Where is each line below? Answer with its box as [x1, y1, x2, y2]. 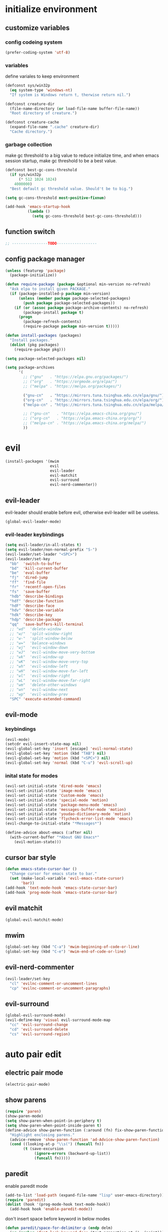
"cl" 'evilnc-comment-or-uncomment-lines [9, 981, 97, 986]
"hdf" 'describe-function [9, 598, 64, 603]
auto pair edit [5, 1049, 61, 1060]
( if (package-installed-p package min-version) [9, 291, 111, 296]
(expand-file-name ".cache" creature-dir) [9, 125, 99, 130]
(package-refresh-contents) [23, 319, 81, 325]
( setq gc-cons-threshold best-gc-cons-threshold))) [31, 214, 142, 219]
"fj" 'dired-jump [9, 575, 48, 580]
